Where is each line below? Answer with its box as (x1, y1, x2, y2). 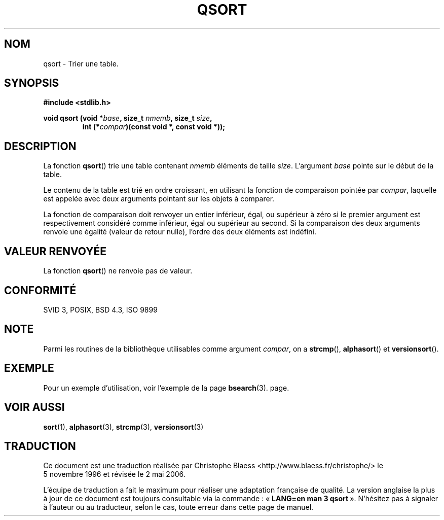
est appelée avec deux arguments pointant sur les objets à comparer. (43, 194, 275, 203)
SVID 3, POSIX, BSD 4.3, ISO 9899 (43, 305, 158, 314)
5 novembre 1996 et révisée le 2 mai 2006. (43, 470, 186, 479)
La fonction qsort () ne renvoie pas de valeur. (43, 266, 193, 275)
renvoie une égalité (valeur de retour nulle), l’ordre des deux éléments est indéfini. (43, 227, 317, 236)
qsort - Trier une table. (43, 59, 119, 68)
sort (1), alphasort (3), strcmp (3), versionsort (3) (43, 422, 204, 431)
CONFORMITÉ (4, 284, 77, 297)
